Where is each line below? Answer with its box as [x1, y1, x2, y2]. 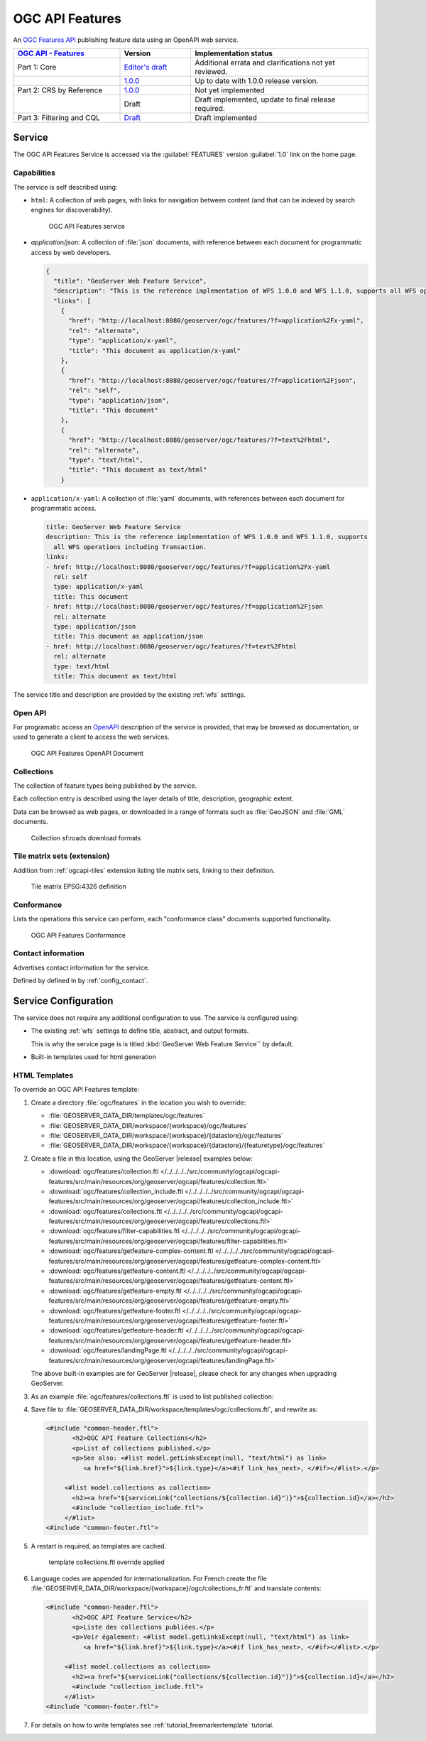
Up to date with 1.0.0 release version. [195, 75, 319, 85]
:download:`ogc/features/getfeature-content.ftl [48, 1267, 186, 1275]
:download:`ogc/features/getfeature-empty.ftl [48, 1286, 182, 1295]
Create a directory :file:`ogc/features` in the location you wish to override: [31, 1098, 246, 1107]
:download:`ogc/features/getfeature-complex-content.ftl [48, 1247, 214, 1255]
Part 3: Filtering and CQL [17, 112, 101, 122]
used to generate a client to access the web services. [13, 732, 170, 742]
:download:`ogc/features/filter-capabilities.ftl [48, 1227, 180, 1235]
